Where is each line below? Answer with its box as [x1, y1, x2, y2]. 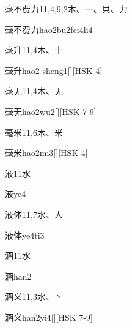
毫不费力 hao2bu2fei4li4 [5, 23, 93, 35]
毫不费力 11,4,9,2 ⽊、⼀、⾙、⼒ [5, 2, 128, 15]
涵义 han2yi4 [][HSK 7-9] [5, 310, 93, 323]
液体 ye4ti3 [5, 228, 45, 241]
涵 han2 [5, 269, 32, 282]
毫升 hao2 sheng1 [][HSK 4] [5, 64, 103, 76]
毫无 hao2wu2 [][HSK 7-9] [5, 105, 97, 117]
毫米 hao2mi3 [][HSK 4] [5, 146, 88, 159]
